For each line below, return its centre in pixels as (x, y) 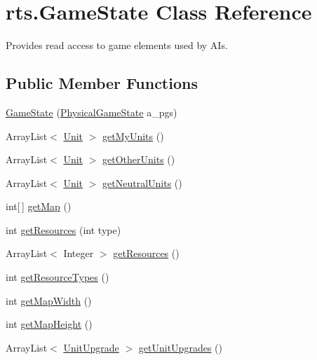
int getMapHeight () (49, 324)
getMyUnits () (133, 136)
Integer (79, 253)
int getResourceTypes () (58, 277)
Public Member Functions (102, 83)
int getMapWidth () (49, 300)
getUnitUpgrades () (180, 347)
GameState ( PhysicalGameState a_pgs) (92, 112)
